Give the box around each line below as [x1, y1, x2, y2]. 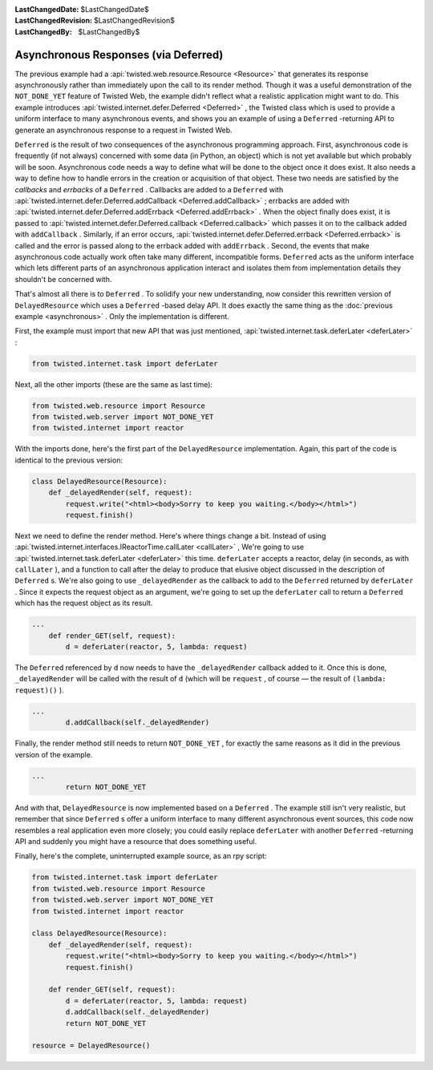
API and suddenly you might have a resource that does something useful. [14, 837, 257, 846]
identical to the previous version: [14, 455, 123, 465]
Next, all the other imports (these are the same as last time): [14, 379, 212, 389]
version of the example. [14, 749, 93, 759]
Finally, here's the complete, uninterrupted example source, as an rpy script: [14, 851, 267, 861]
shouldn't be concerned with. [14, 274, 112, 284]
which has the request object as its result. [14, 598, 153, 608]
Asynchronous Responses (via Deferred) [14, 48, 224, 62]
